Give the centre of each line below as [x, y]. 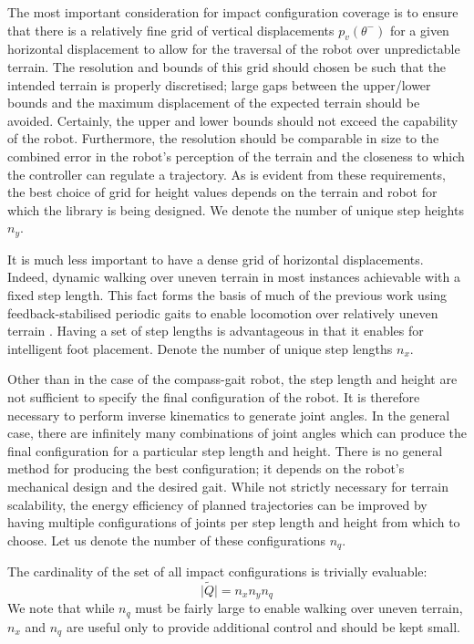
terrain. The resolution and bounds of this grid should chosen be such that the [227, 66]
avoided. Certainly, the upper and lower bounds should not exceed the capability [233, 120]
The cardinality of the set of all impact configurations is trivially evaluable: [217, 571]
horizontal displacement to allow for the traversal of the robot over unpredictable [234, 49]
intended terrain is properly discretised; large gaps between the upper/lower [219, 84]
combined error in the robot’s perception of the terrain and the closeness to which [236, 156]
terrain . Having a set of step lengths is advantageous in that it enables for [216, 331]
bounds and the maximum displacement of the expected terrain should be [214, 103]
